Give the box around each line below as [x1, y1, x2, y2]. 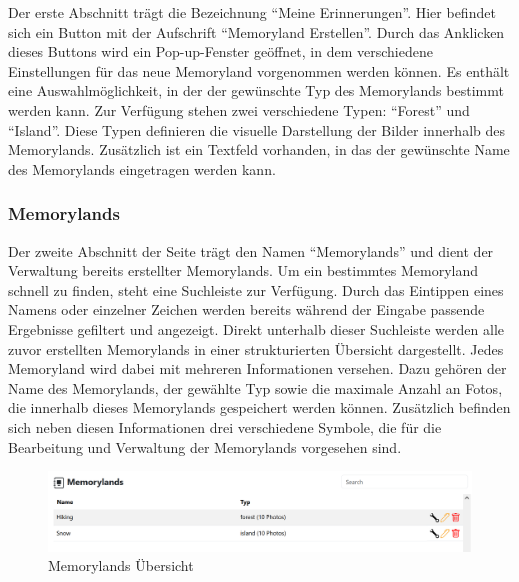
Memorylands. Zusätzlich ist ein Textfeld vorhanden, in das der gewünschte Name [8, 139, 510, 160]
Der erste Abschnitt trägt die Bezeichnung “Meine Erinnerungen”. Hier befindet [8, 2, 496, 22]
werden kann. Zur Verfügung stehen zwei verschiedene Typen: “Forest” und [8, 99, 470, 120]
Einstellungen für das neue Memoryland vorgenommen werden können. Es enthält [8, 60, 510, 81]
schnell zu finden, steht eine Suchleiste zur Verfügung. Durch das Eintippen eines [8, 279, 504, 300]
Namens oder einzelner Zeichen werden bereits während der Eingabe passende [8, 299, 485, 320]
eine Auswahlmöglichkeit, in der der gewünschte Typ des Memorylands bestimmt [8, 80, 504, 101]
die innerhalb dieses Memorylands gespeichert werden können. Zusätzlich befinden [8, 397, 511, 418]
